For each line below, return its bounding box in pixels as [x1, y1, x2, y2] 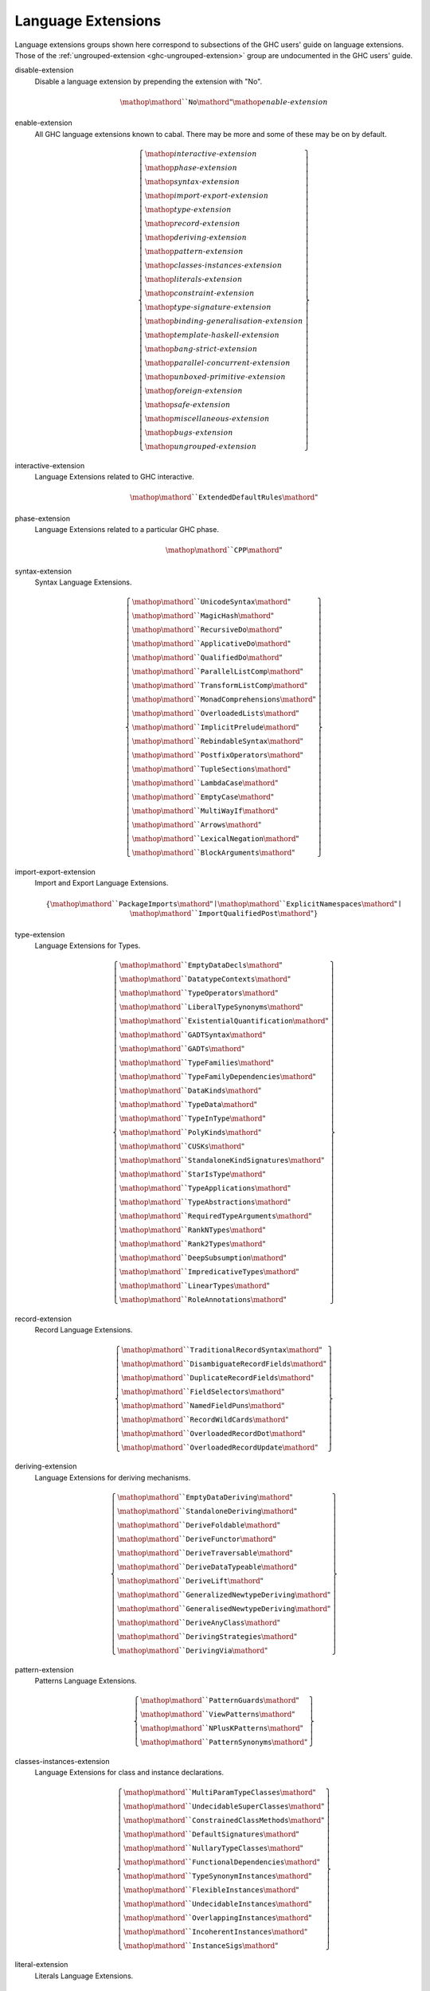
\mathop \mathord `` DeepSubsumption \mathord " [119, 1254, 287, 1262]
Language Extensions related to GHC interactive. [34, 472, 194, 482]
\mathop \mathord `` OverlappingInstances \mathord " [123, 1913, 312, 1923]
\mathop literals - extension [144, 275, 243, 284]
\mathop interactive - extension [144, 149, 258, 158]
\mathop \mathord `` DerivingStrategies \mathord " [116, 1632, 298, 1641]
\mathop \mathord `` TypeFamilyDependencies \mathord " [119, 1072, 316, 1082]
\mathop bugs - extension [144, 428, 234, 437]
